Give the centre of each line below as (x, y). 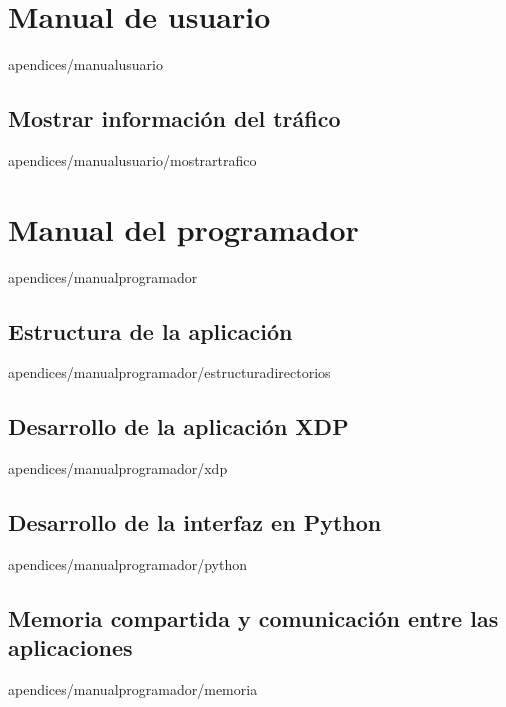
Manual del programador (183, 228)
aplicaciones (70, 647)
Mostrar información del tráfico (174, 118)
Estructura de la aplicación (150, 330)
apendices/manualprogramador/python (128, 564)
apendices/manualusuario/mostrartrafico (132, 159)
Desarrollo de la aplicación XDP (178, 426)
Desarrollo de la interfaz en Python (195, 522)
